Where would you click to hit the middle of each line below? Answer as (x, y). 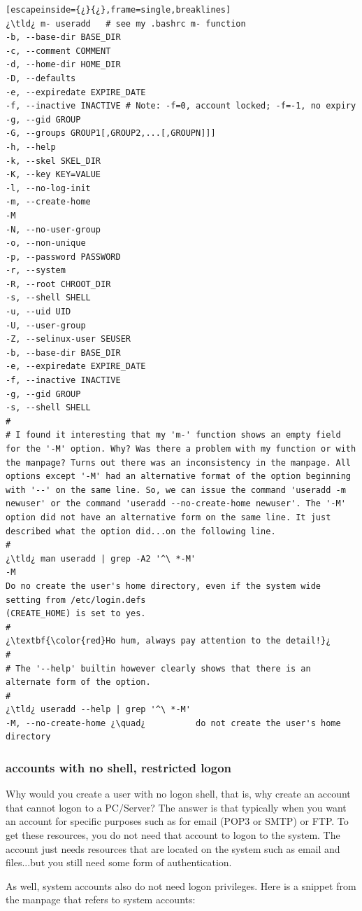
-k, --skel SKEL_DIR (53, 161)
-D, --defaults (41, 78)
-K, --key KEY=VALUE (53, 175)
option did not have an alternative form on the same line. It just (168, 517)
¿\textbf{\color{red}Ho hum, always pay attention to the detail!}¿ (168, 641)
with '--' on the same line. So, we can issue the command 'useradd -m (176, 490)
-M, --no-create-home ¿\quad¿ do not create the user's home (173, 723)
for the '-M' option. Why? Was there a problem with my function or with (181, 449)
